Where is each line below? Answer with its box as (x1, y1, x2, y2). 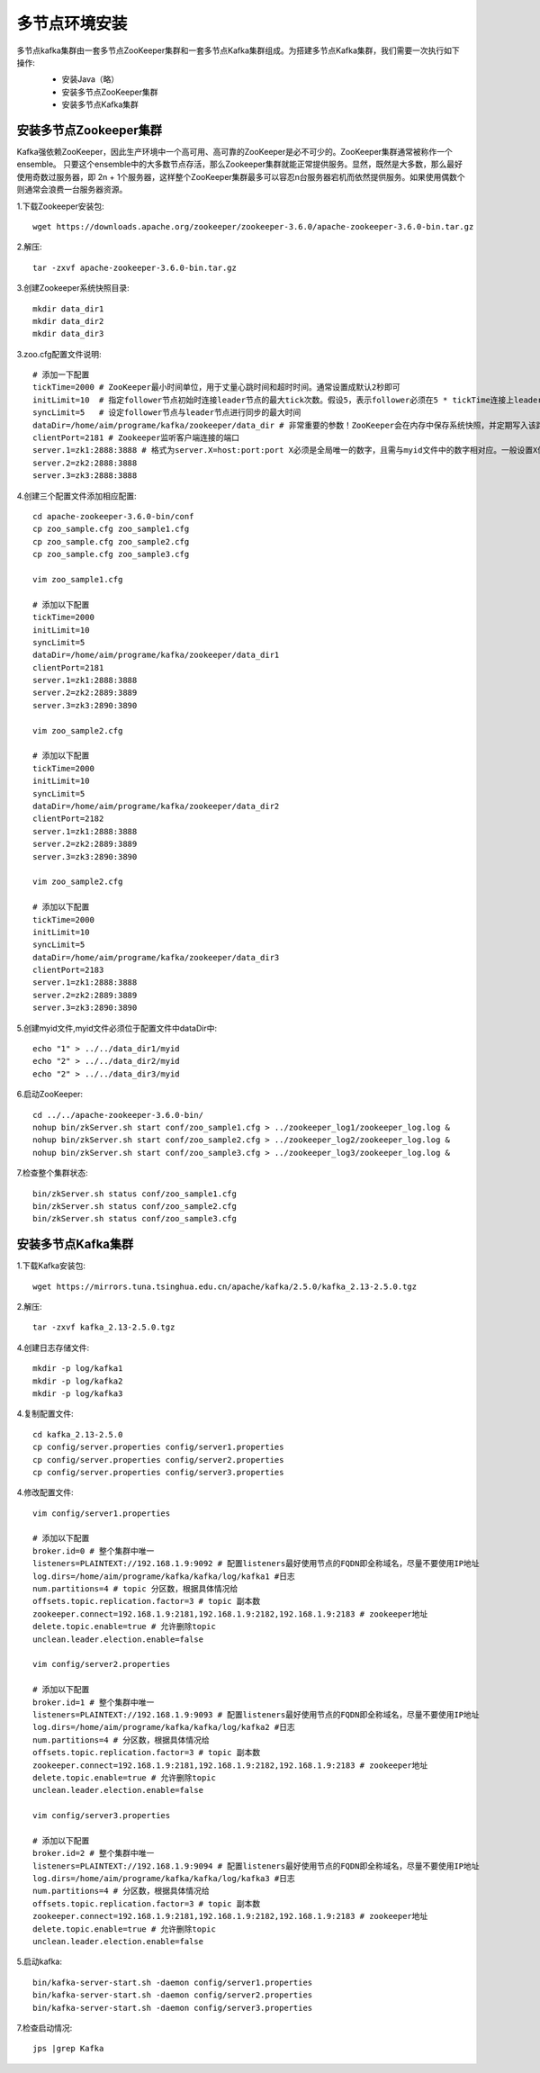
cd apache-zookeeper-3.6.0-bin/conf (32, 511, 194, 521)
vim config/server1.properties (32, 1508, 171, 1519)
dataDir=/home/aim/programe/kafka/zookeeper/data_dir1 (32, 650, 280, 661)
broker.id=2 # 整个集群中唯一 (32, 1848, 155, 1859)
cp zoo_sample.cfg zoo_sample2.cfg (32, 536, 190, 546)
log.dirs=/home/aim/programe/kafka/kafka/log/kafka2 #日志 (32, 1722, 296, 1733)
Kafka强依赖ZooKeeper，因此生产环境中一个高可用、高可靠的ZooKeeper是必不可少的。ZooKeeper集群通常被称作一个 (16, 147, 454, 158)
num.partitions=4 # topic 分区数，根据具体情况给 (32, 1584, 238, 1594)
